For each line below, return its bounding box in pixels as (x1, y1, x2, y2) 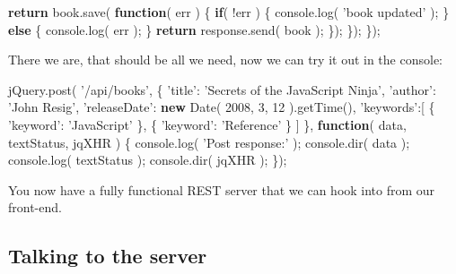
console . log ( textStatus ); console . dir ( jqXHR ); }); (8, 150, 287, 169)
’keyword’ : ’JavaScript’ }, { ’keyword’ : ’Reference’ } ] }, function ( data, (8, 115, 407, 133)
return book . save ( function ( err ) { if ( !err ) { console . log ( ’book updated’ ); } (8, 3, 450, 21)
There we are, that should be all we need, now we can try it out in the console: (8, 50, 443, 69)
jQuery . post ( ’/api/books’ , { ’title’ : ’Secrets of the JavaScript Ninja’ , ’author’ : (8, 80, 436, 98)
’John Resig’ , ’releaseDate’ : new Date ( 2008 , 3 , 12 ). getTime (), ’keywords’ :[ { (8, 98, 435, 116)
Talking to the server (8, 242, 207, 270)
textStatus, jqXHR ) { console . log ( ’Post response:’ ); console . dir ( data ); (8, 133, 410, 151)
